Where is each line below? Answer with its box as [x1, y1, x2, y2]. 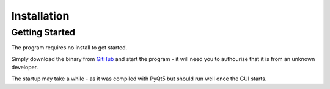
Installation [11, 9, 70, 23]
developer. [11, 64, 38, 71]
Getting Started [11, 27, 76, 38]
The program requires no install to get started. [11, 44, 128, 51]
